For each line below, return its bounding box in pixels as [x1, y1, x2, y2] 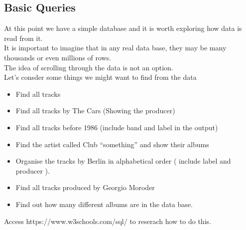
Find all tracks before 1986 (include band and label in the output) [15, 122, 218, 132]
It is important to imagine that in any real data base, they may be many [4, 42, 227, 53]
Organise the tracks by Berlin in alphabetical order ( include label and [15, 156, 231, 166]
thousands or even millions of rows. [4, 52, 112, 62]
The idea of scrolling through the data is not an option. [4, 62, 173, 72]
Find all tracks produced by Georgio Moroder [15, 182, 155, 193]
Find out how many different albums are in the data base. [15, 199, 193, 209]
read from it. [4, 32, 43, 43]
